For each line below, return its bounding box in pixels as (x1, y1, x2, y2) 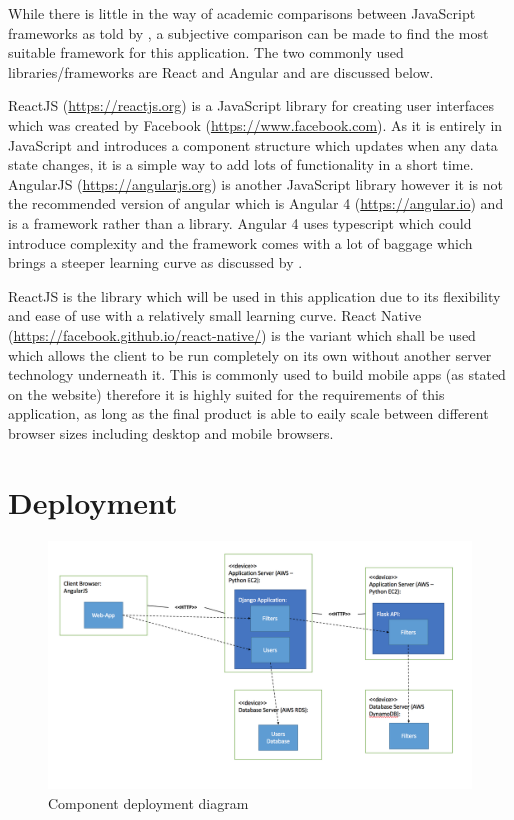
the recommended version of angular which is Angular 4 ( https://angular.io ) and (8, 193, 504, 214)
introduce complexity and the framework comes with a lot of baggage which (8, 232, 473, 253)
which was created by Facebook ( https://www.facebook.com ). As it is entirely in (8, 114, 503, 135)
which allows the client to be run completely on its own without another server (8, 344, 492, 365)
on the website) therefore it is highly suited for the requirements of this (8, 383, 445, 404)
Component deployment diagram (48, 792, 249, 813)
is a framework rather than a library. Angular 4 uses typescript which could (8, 212, 472, 233)
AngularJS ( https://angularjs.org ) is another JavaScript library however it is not (8, 173, 503, 194)
